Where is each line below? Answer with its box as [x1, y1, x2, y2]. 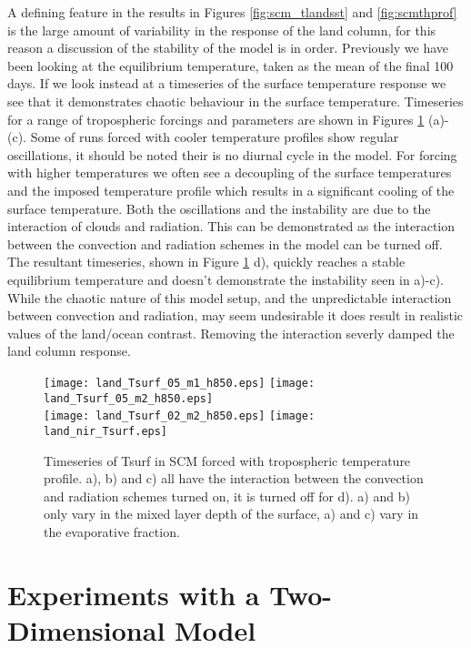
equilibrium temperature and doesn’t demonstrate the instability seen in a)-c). [7, 269, 444, 289]
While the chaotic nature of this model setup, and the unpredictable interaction [7, 288, 452, 307]
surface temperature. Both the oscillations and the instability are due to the [7, 198, 431, 218]
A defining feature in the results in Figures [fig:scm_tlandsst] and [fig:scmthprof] [7, 3, 457, 21]
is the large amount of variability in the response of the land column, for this [7, 20, 436, 39]
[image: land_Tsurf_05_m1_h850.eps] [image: [44, 376, 316, 390]
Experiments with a [7, 575, 260, 613]
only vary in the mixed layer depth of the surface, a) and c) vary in [44, 504, 419, 523]
